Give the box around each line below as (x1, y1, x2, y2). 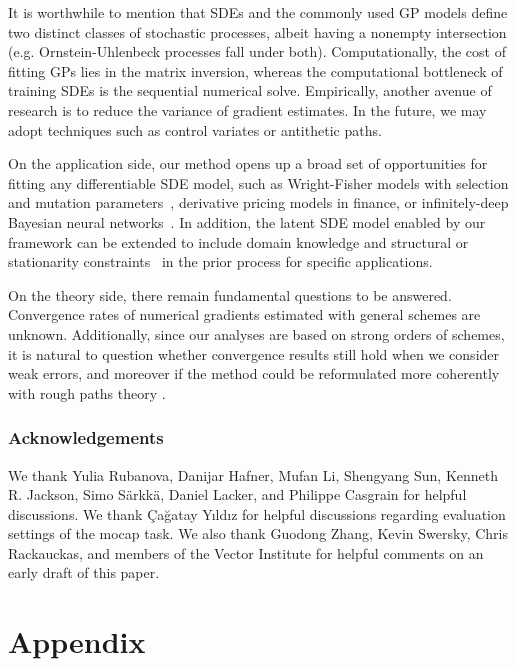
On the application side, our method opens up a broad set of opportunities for (8, 153, 488, 174)
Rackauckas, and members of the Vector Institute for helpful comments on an (8, 542, 484, 563)
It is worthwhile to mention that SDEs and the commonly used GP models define (8, 2, 508, 22)
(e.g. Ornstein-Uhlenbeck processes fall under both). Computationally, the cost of (8, 41, 506, 62)
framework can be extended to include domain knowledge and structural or (8, 231, 469, 252)
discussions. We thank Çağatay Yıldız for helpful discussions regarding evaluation (8, 503, 506, 524)
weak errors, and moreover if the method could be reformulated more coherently (8, 363, 500, 384)
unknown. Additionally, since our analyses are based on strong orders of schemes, (8, 323, 505, 344)
